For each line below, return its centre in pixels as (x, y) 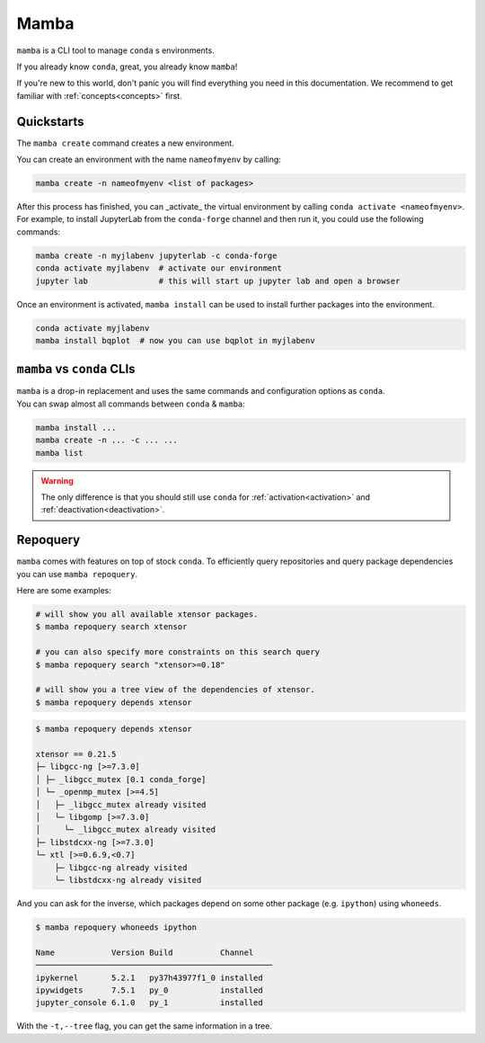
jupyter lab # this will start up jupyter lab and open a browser (218, 281)
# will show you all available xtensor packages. (147, 614)
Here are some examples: (64, 590)
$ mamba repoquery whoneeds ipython (116, 927)
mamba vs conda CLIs (76, 369)
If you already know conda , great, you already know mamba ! (127, 67)
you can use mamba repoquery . (77, 574)
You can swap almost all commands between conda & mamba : (131, 404)
